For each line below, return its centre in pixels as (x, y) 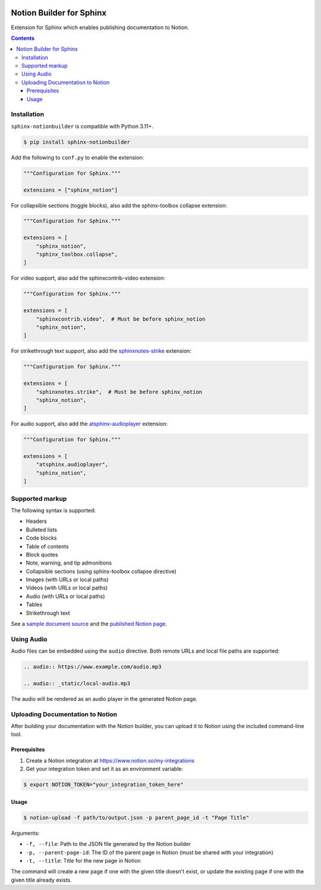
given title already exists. (42, 880)
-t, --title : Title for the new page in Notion (83, 860)
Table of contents (47, 546)
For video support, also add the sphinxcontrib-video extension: (88, 278)
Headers (36, 521)
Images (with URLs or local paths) (67, 579)
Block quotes (42, 554)
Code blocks (41, 538)
